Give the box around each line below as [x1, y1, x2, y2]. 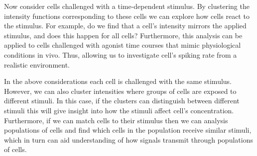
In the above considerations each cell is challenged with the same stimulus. [4, 76, 232, 86]
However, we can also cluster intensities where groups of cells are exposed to [4, 85, 237, 96]
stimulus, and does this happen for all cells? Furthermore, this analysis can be [4, 30, 243, 40]
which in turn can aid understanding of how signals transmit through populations [4, 134, 253, 145]
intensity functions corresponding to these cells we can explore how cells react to [4, 10, 250, 21]
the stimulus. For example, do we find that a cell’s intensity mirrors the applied [4, 20, 247, 31]
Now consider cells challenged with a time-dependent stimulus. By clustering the [4, 1, 250, 11]
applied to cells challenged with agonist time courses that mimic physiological [4, 40, 241, 50]
